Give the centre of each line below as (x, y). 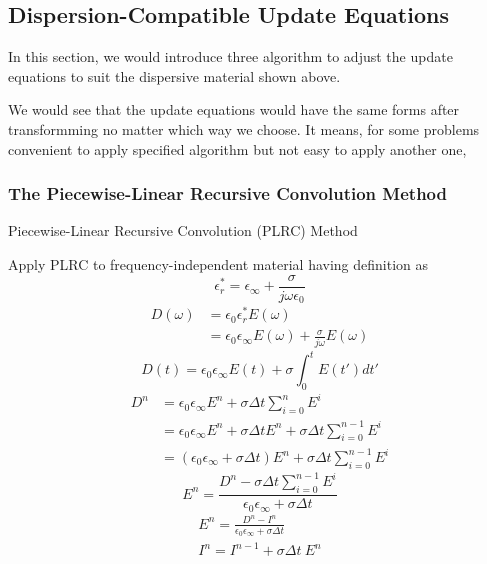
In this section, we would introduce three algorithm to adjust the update (230, 56)
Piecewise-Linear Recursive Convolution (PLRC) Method (183, 230)
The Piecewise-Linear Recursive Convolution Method (227, 193)
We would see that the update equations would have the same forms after (234, 109)
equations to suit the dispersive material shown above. (174, 75)
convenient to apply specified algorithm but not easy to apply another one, (237, 148)
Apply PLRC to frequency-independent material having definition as (218, 263)
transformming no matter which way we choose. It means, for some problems (244, 128)
